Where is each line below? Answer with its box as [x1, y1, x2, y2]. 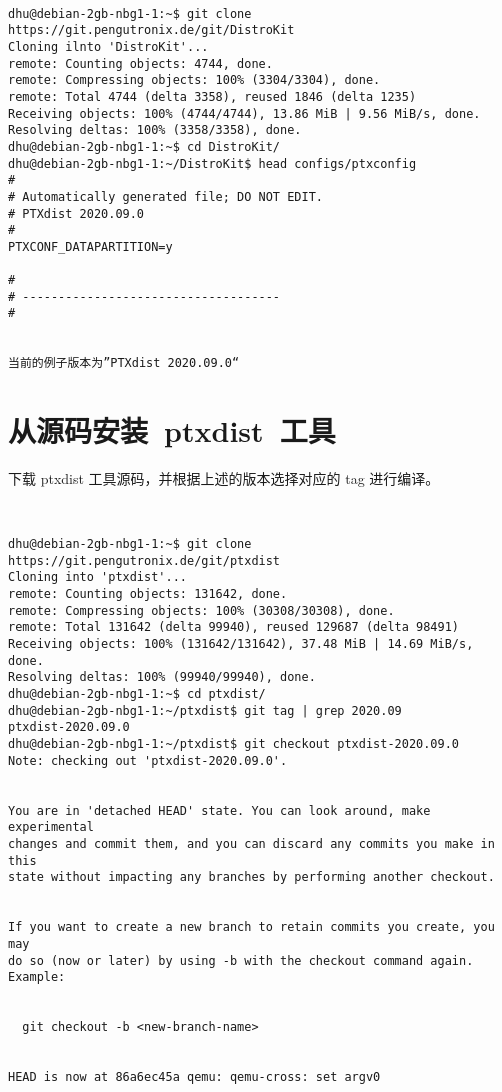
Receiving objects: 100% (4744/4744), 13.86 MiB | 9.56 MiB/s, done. [8, 106, 481, 121]
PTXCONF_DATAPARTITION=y [8, 239, 173, 254]
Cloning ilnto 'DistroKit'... [8, 39, 209, 54]
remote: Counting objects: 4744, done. [8, 56, 273, 71]
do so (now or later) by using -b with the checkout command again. [8, 953, 474, 968]
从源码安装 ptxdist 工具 [8, 410, 336, 451]
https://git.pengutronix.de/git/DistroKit [8, 23, 295, 38]
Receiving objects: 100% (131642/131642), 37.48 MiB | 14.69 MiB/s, [8, 637, 474, 652]
